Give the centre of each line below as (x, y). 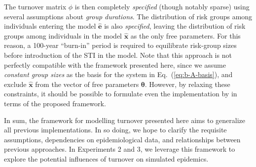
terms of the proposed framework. (55, 103)
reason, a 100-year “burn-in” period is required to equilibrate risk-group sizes (120, 45)
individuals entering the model (50, 26)
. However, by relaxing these (187, 84)
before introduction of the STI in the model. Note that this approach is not (118, 55)
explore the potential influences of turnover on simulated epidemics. (106, 158)
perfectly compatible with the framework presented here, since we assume (115, 64)
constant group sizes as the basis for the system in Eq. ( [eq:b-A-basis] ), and (118, 74)
